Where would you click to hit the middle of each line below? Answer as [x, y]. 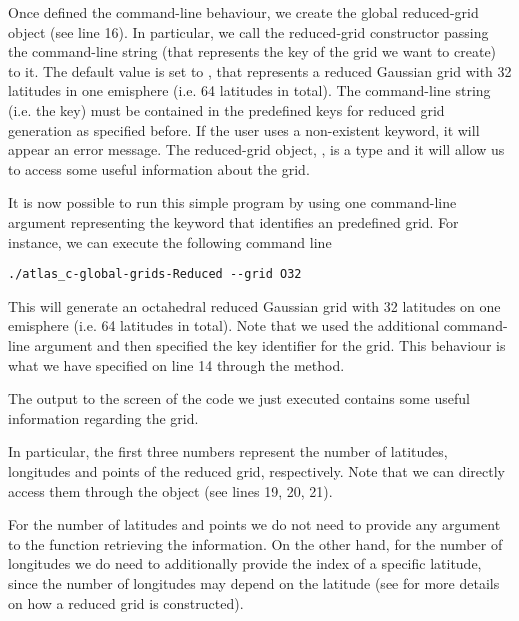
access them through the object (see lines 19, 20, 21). [170, 490]
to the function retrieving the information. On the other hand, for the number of [255, 543]
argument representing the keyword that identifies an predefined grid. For [233, 221]
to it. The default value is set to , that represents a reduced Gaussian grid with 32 [260, 70]
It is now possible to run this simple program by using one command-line [232, 202]
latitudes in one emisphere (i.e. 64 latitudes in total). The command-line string [249, 90]
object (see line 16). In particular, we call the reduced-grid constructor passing [248, 31]
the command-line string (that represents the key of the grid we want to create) [252, 51]
